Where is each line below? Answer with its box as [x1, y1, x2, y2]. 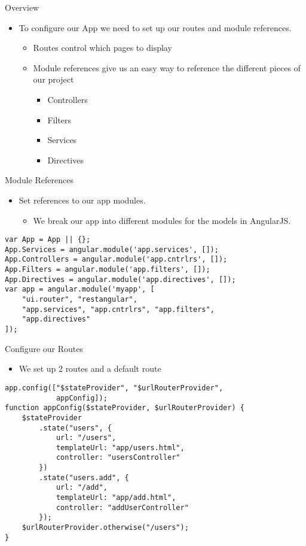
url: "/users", [56, 433, 117, 442]
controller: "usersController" [56, 453, 180, 462]
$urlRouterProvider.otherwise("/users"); [22, 523, 189, 532]
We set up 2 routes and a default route [19, 362, 161, 375]
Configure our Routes [5, 342, 84, 354]
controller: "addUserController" [56, 503, 189, 512]
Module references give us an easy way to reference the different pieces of [33, 61, 301, 74]
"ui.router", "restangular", [22, 295, 137, 304]
